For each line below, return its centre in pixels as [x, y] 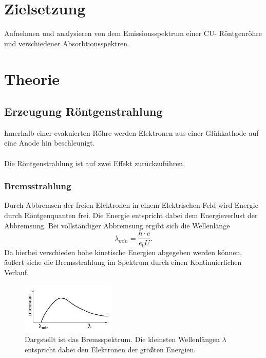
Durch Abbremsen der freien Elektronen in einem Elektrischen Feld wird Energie [131, 205]
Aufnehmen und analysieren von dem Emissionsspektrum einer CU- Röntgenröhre [133, 33]
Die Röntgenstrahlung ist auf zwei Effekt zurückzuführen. [95, 163]
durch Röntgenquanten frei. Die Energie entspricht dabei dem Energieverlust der [131, 215]
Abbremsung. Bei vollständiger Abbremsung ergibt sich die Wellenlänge [117, 225]
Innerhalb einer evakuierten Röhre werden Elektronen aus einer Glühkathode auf [131, 132]
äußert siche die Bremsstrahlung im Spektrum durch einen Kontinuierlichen [123, 262]
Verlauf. [16, 272]
